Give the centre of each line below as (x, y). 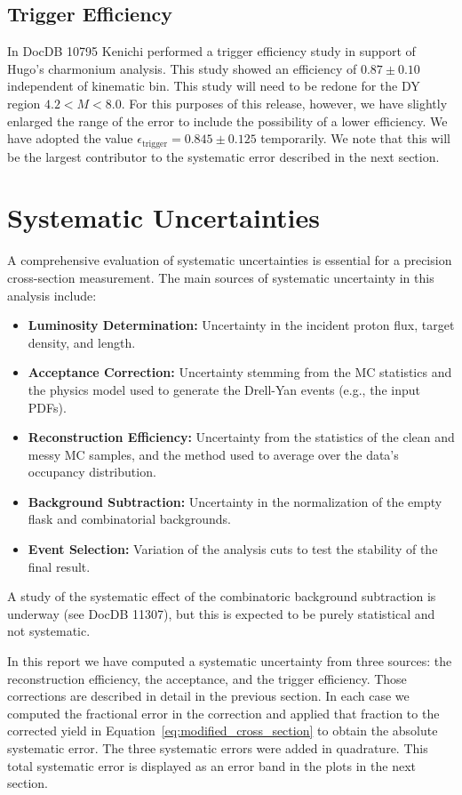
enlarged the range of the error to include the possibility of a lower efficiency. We (227, 120)
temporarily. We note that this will (355, 138)
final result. (59, 566)
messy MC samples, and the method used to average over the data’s (213, 454)
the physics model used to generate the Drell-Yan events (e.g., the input (224, 389)
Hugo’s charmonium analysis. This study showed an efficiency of (182, 68)
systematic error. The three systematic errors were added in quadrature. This (218, 748)
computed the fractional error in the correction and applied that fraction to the (223, 713)
